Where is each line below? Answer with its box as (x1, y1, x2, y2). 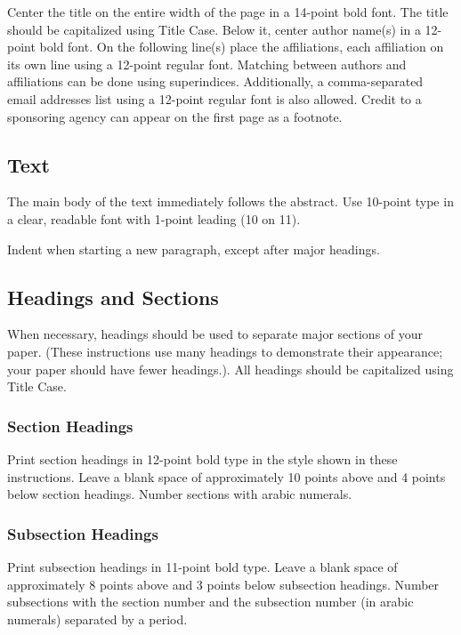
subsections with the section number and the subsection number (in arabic (7, 592, 414, 611)
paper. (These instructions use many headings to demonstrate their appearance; (7, 342, 443, 360)
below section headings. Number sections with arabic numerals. (7, 485, 352, 503)
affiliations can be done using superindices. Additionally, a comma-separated (7, 72, 424, 91)
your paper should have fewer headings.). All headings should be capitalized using (7, 359, 454, 378)
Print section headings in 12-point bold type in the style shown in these (7, 449, 398, 468)
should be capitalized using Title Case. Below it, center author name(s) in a (7, 20, 421, 38)
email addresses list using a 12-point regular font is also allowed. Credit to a (7, 89, 422, 108)
